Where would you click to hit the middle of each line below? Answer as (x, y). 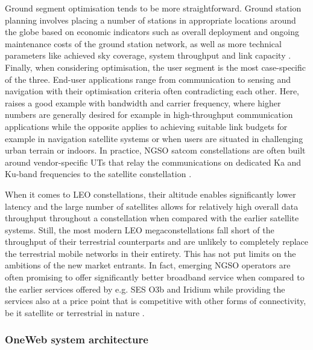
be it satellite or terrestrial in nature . (75, 312)
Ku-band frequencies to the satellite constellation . (98, 174)
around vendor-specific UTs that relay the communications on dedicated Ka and (153, 162)
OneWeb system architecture (77, 339)
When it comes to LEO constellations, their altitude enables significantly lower (150, 194)
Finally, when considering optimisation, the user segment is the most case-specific (156, 67)
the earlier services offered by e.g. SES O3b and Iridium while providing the (145, 289)
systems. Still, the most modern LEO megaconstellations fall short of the (140, 229)
